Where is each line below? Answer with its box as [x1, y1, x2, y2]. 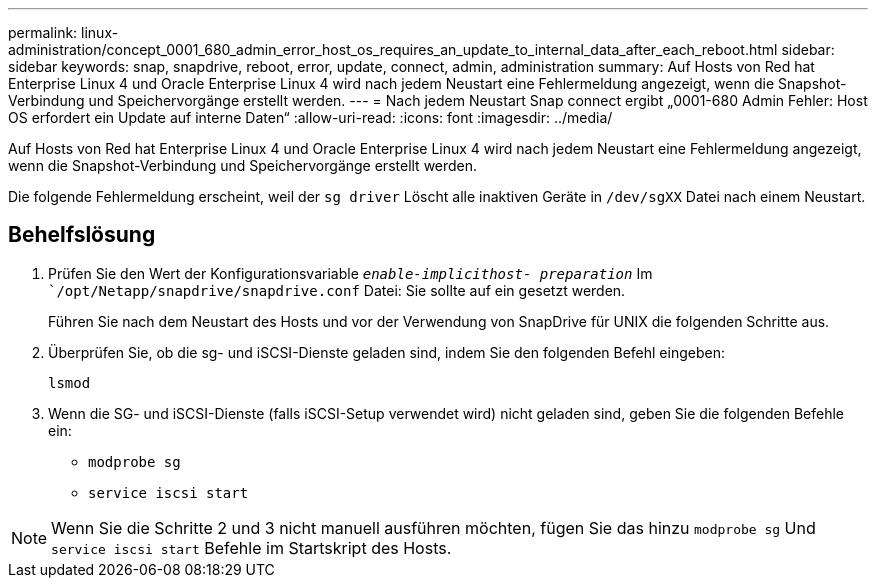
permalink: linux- [8, 24, 119, 41]
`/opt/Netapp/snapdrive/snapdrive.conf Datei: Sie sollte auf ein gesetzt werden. [48, 281, 626, 299]
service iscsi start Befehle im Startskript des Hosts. [51, 537, 452, 558]
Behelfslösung [8, 222, 156, 248]
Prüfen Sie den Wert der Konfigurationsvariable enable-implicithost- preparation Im [48, 264, 653, 282]
